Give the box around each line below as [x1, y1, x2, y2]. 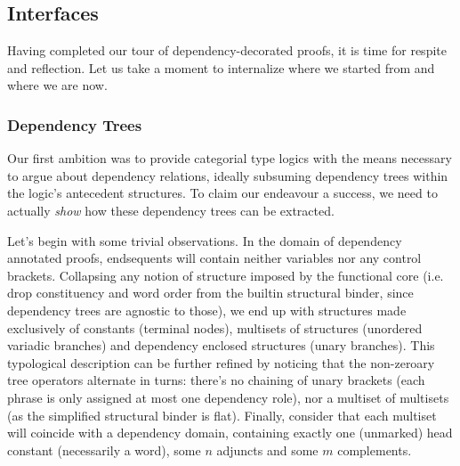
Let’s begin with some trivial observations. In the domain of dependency [7, 231, 402, 249]
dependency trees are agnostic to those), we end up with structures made [7, 300, 407, 319]
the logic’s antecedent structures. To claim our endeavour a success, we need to [7, 184, 438, 202]
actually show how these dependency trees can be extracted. [7, 200, 335, 219]
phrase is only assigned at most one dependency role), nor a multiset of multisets [7, 388, 449, 406]
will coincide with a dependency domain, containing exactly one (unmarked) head [7, 423, 453, 442]
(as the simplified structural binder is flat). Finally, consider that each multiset [7, 405, 437, 424]
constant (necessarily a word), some [7, 440, 201, 459]
